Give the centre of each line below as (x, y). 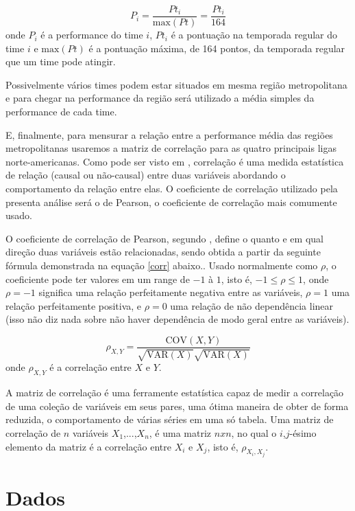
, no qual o (254, 432)
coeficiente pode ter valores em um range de (98, 279)
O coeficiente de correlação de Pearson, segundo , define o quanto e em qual (164, 238)
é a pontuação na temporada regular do (254, 35)
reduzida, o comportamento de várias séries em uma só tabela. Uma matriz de (170, 419)
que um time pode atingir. (61, 61)
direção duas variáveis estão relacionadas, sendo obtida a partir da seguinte (163, 252)
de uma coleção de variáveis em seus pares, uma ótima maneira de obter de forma (177, 406)
